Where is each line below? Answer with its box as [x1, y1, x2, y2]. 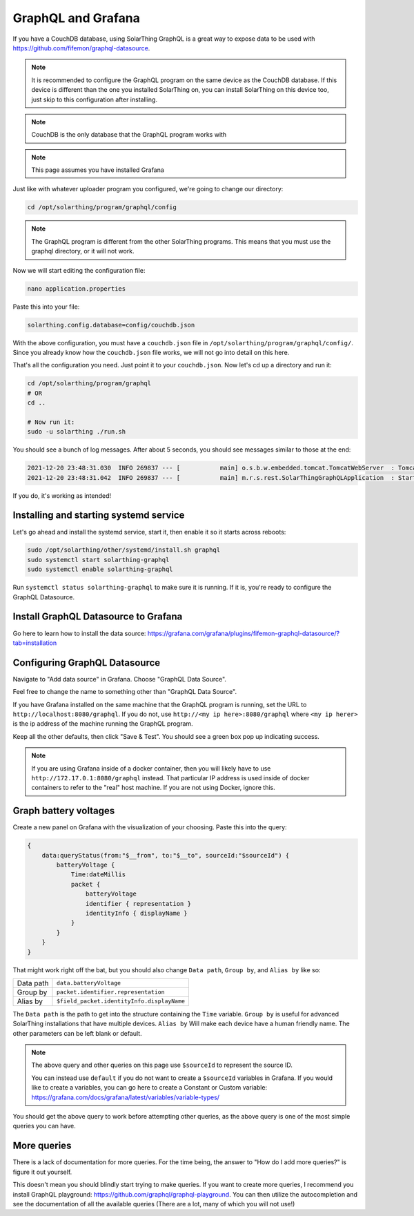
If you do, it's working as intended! [12, 491, 112, 500]
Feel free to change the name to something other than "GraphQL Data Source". [12, 688, 237, 696]
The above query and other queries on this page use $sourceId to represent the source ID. [31, 1061, 293, 1070]
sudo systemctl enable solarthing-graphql [27, 566, 173, 573]
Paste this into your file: [12, 302, 80, 311]
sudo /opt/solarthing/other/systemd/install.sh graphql [27, 546, 221, 554]
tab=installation [12, 639, 57, 647]
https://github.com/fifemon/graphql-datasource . [12, 44, 150, 52]
